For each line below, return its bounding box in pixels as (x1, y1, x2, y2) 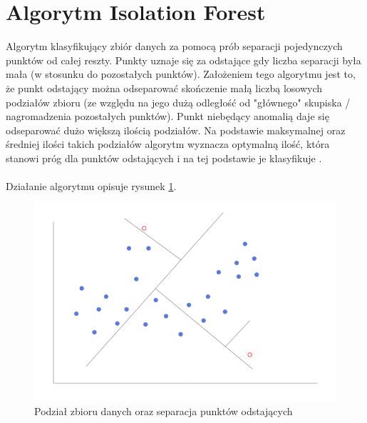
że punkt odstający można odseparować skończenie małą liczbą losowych (6, 80, 323, 95)
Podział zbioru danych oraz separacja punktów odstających (34, 403, 293, 418)
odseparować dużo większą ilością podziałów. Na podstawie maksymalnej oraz (6, 122, 346, 137)
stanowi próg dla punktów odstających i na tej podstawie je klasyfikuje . (6, 150, 322, 165)
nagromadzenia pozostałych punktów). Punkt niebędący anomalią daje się (6, 109, 329, 124)
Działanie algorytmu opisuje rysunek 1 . (6, 179, 177, 194)
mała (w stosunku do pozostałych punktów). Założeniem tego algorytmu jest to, (6, 66, 356, 81)
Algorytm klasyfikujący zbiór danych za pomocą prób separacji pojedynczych (6, 39, 343, 54)
